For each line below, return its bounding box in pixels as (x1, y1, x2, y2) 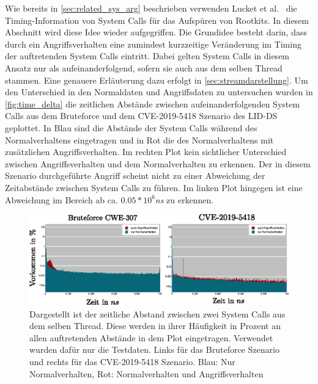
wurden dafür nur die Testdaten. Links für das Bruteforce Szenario (29, 343, 279, 356)
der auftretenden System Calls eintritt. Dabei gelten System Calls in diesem (5, 49, 290, 62)
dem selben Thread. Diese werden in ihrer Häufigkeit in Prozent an (29, 319, 281, 332)
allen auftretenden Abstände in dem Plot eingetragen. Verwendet (29, 331, 273, 344)
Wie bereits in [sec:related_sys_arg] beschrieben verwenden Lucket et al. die (5, 2, 297, 14)
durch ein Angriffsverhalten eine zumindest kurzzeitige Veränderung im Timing (5, 37, 301, 50)
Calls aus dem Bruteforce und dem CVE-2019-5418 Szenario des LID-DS (5, 109, 278, 122)
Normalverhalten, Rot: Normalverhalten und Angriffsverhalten (29, 367, 264, 380)
